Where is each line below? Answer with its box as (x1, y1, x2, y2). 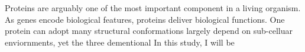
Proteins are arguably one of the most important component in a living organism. (5, 2, 301, 13)
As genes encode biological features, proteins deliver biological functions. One (5, 13, 285, 25)
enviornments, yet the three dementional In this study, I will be (5, 36, 235, 48)
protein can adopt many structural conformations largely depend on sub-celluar (5, 25, 293, 37)
